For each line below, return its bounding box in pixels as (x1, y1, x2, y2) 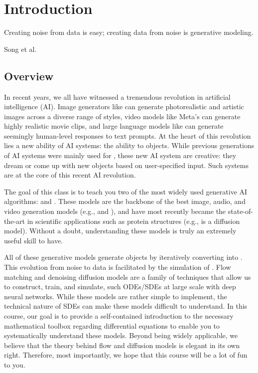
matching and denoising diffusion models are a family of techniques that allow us (4, 271, 251, 282)
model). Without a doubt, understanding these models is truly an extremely (4, 225, 237, 236)
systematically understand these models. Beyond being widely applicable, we (4, 330, 238, 341)
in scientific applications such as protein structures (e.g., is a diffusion (27, 215, 240, 226)
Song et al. (4, 43, 37, 54)
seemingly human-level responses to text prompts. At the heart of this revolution (4, 130, 251, 141)
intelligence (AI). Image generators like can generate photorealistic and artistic (4, 101, 244, 112)
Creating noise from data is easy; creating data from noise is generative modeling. (4, 27, 254, 37)
